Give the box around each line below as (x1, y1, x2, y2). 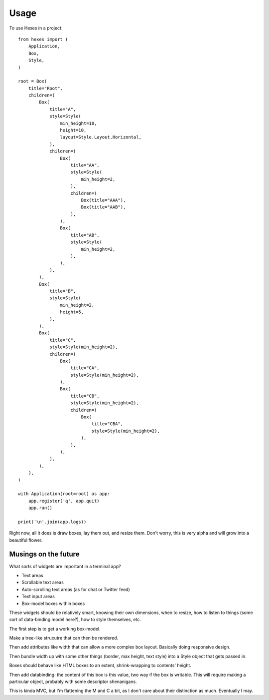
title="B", (49, 288, 76, 294)
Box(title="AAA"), (81, 197, 126, 203)
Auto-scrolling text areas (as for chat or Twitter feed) (21, 586, 131, 592)
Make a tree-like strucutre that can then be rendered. (9, 635, 119, 641)
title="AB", (70, 232, 100, 238)
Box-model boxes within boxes (21, 600, 85, 607)
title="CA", (70, 365, 100, 371)
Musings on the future (9, 550, 80, 559)
